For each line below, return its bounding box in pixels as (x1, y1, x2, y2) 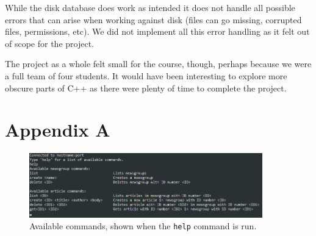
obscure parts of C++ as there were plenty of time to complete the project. (5, 81, 287, 94)
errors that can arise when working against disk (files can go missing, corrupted (5, 13, 302, 26)
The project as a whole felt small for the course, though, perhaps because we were (5, 57, 312, 70)
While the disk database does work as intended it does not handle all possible (5, 1, 295, 13)
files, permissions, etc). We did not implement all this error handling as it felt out (5, 25, 310, 38)
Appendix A (5, 117, 110, 142)
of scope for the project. (5, 37, 94, 49)
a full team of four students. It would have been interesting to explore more (5, 69, 287, 82)
